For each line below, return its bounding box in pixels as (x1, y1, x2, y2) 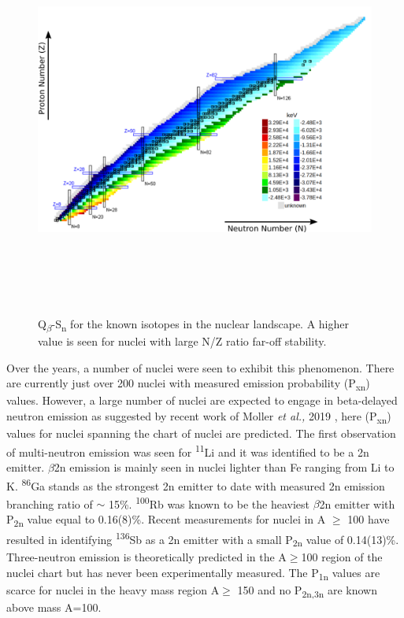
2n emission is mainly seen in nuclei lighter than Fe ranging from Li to (54, 458, 395, 475)
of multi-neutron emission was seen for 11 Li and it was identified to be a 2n (6, 441, 369, 460)
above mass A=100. (6, 598, 102, 615)
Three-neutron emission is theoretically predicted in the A (6, 548, 287, 564)
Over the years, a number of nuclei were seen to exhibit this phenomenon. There (6, 359, 395, 376)
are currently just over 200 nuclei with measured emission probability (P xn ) (6, 375, 370, 394)
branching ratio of (6, 495, 93, 512)
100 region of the (301, 548, 383, 564)
